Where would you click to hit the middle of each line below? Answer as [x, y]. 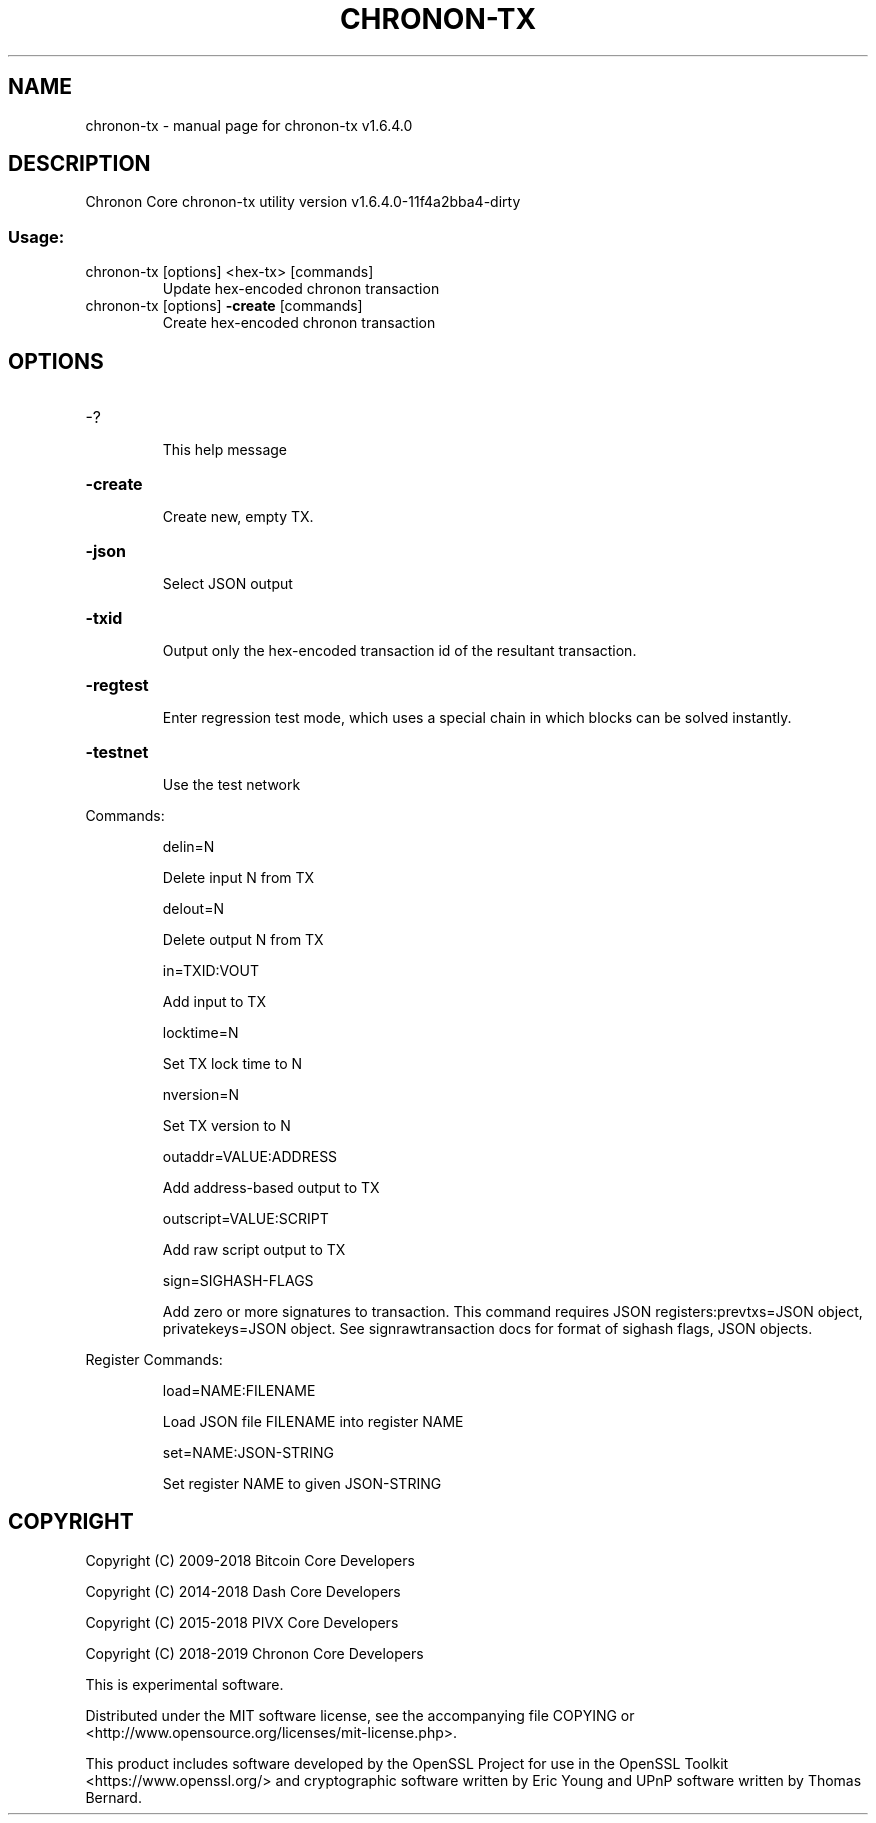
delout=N [193, 909]
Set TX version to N [226, 1126]
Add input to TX [214, 1002]
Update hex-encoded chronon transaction [301, 289]
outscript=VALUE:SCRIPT [245, 1219]
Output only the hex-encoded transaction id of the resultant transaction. [399, 651]
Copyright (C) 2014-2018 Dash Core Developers [243, 1591]
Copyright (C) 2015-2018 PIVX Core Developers [242, 1622]
